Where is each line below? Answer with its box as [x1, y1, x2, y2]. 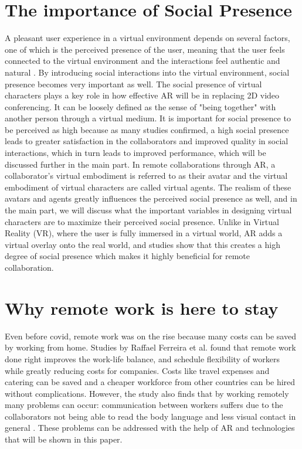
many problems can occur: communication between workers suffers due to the [5, 399, 283, 411]
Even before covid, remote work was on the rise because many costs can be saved [5, 329, 296, 342]
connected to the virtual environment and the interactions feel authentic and [5, 55, 280, 67]
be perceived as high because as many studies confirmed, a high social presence [5, 123, 289, 135]
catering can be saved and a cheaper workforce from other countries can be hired [5, 376, 296, 388]
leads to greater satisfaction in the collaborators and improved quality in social [5, 135, 289, 147]
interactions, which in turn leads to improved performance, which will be [5, 147, 266, 159]
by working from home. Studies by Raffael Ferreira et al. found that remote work [5, 341, 296, 353]
